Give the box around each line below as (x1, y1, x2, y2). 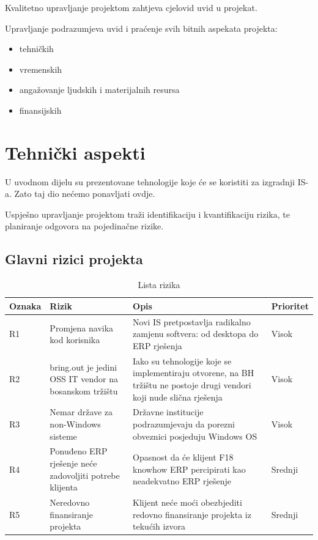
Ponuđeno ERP (50, 445, 108, 457)
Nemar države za (50, 405, 113, 418)
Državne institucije (133, 405, 204, 418)
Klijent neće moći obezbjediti (133, 496, 242, 509)
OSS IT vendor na (50, 372, 119, 385)
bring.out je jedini (50, 360, 117, 373)
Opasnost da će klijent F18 (133, 451, 234, 464)
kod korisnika (50, 333, 100, 346)
